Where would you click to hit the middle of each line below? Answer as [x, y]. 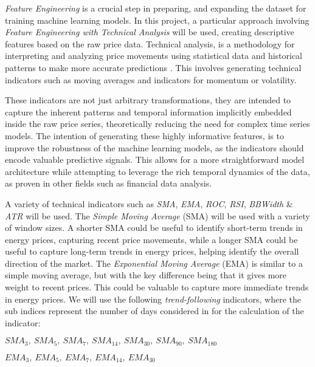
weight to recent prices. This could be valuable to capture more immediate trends [157, 287]
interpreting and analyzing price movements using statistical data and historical [154, 56]
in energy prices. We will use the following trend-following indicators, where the [153, 299]
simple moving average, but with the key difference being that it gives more [146, 275]
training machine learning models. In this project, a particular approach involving [157, 20]
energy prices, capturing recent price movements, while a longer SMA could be [151, 239]
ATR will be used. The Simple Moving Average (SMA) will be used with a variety [157, 215]
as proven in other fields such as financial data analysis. [109, 183]
